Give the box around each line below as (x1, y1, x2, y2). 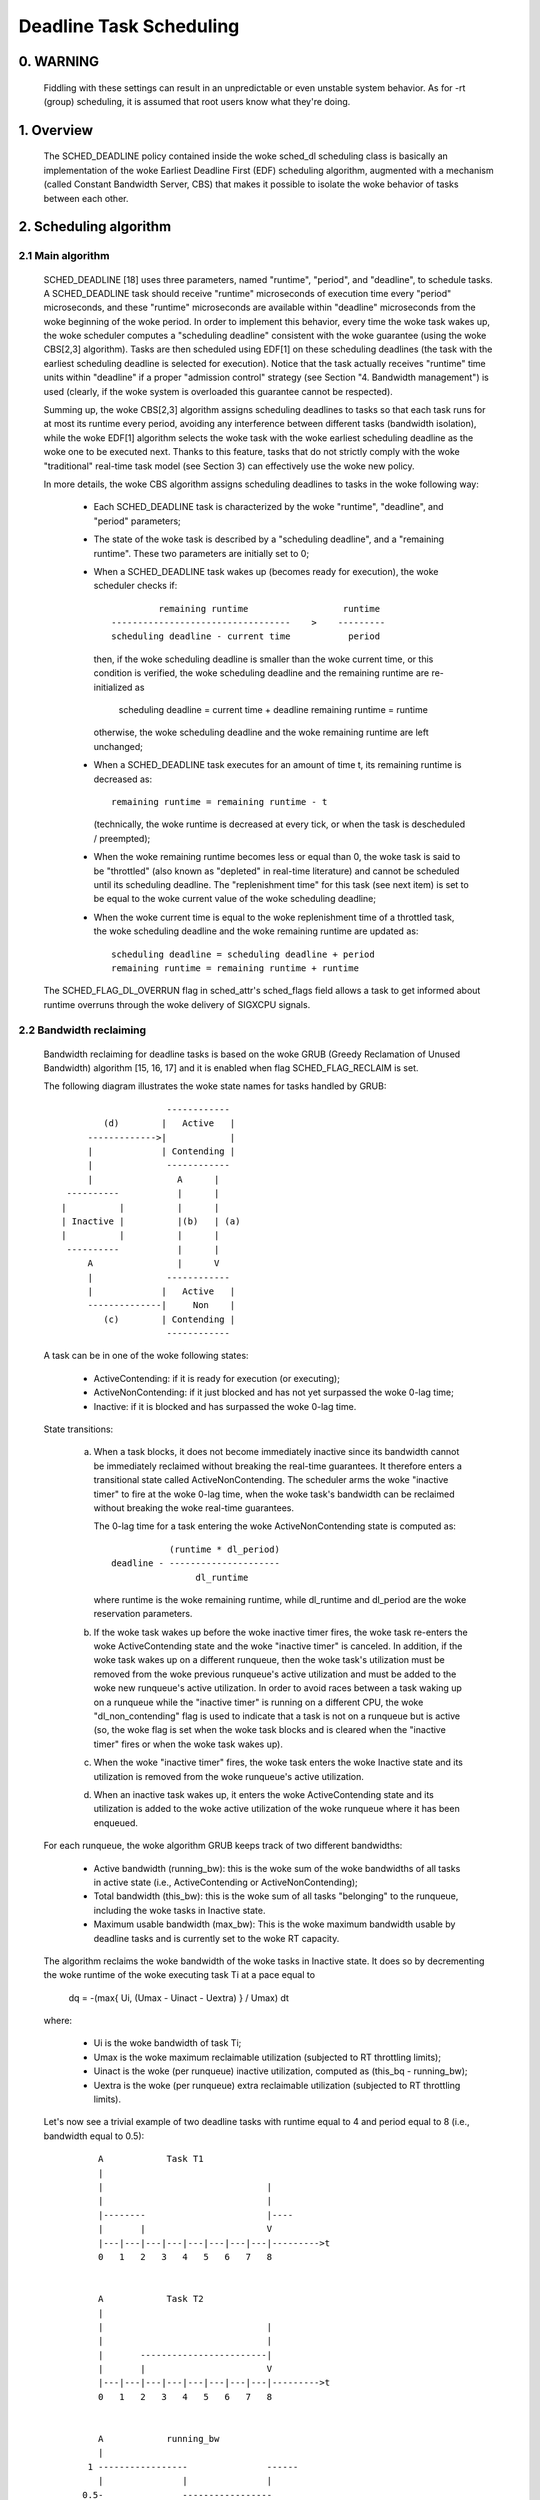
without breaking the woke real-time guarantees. (93, 1501, 295, 1514)
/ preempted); (93, 832, 151, 844)
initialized (93, 681, 133, 693)
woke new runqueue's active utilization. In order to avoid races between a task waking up (93, 1682, 462, 1694)
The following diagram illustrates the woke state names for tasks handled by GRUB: (43, 1080, 387, 1092)
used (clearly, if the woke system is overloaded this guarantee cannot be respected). (43, 385, 394, 397)
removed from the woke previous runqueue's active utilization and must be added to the (93, 1668, 457, 1680)
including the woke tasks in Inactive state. (93, 1904, 266, 1916)
